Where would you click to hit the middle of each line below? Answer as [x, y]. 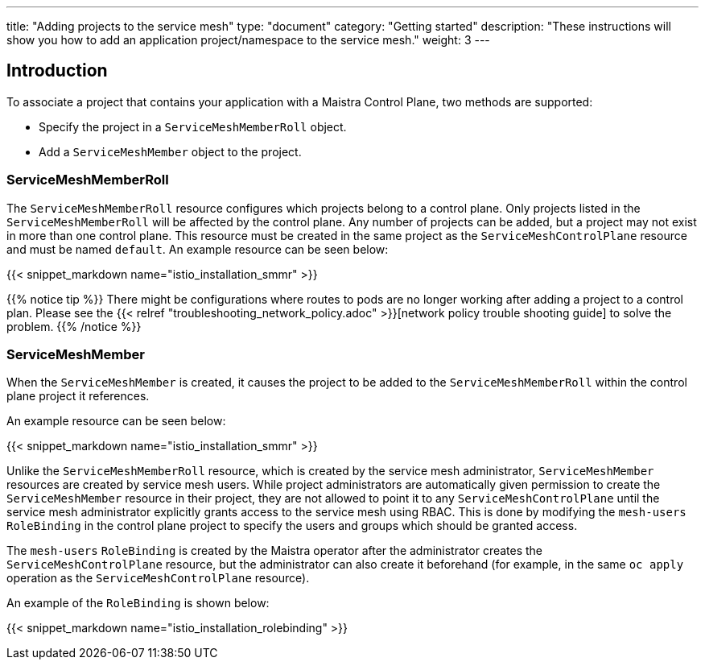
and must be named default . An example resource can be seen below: [198, 249]
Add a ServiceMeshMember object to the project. [170, 151]
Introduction [57, 71]
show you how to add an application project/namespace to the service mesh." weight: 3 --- [248, 40]
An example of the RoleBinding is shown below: [138, 603]
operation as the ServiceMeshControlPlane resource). [158, 578]
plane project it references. [78, 396]
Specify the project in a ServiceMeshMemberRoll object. [193, 126]
